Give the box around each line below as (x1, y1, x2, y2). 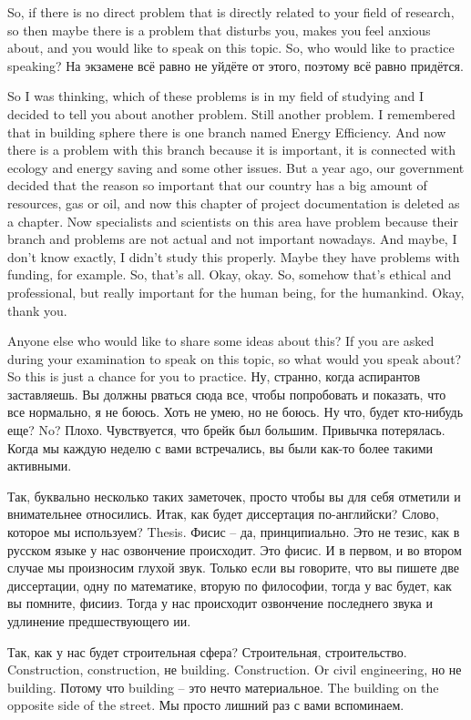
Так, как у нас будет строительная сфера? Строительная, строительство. (7, 642, 407, 661)
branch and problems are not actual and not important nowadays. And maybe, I (7, 229, 457, 248)
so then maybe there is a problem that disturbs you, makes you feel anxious (7, 20, 431, 39)
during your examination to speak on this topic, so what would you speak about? (7, 349, 462, 368)
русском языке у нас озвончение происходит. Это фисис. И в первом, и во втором (7, 540, 462, 559)
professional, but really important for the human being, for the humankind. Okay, (7, 282, 465, 301)
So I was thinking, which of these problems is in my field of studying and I (7, 86, 424, 106)
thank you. (7, 300, 67, 319)
